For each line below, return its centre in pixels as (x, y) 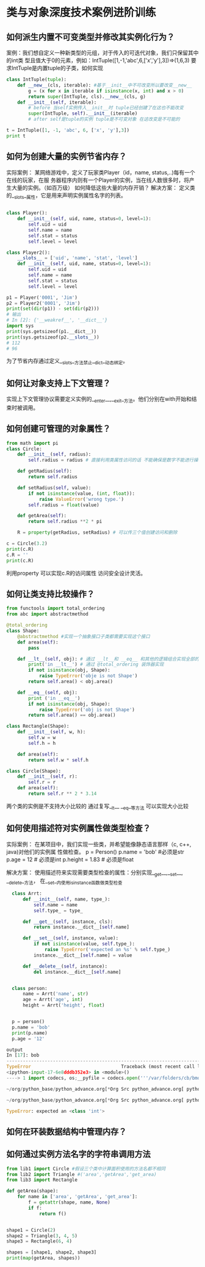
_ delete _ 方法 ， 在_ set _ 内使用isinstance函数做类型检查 (64, 882)
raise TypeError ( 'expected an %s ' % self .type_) (108, 950)
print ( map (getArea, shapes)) (43, 1258)
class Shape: (23, 631)
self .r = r (42, 782)
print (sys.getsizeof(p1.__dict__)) (52, 331)
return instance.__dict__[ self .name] (81, 927)
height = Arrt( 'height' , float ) (63, 1005)
